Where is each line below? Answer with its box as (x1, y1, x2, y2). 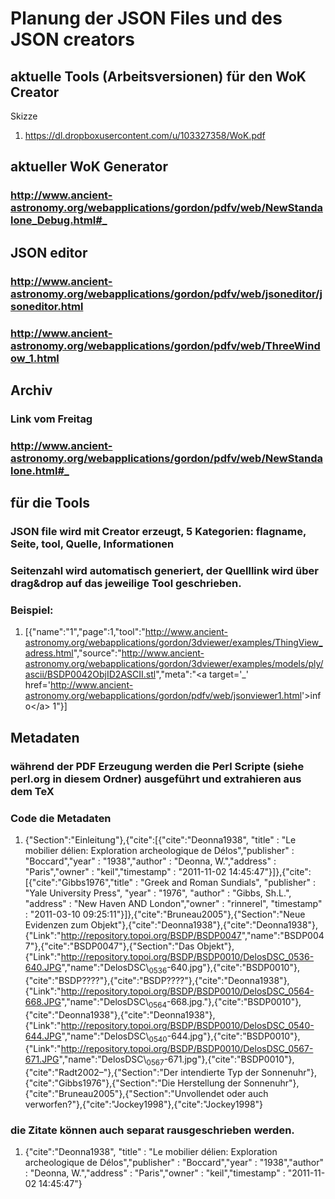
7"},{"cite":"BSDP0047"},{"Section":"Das (24, 940, 195, 952)
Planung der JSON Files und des (10, 7, 283, 30)
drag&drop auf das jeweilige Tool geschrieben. (10, 577, 242, 591)
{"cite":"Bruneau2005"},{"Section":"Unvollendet (24, 1088, 225, 1100)
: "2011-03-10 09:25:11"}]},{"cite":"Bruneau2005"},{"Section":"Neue (24, 908, 306, 920)
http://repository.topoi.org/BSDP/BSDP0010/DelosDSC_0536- (60, 950, 315, 962)
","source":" (73, 647, 122, 659)
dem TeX (10, 784, 55, 798)
